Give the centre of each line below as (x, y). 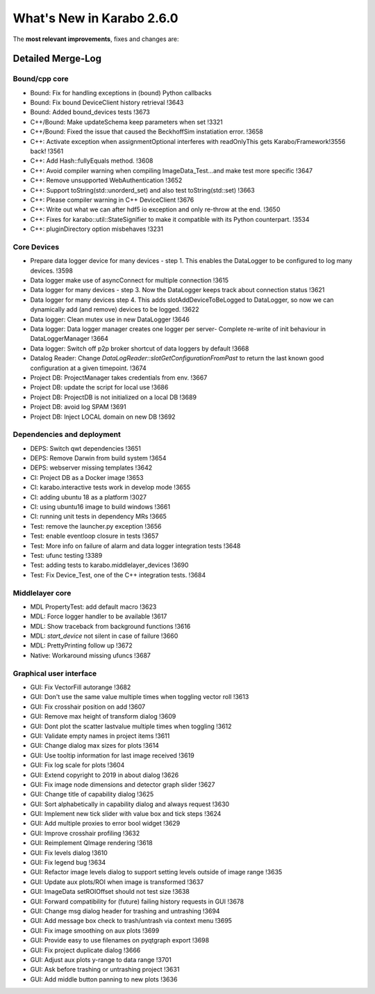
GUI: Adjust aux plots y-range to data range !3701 (101, 959)
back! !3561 (47, 151)
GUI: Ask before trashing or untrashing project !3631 (105, 970)
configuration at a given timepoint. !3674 (89, 368)
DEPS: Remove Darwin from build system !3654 (98, 458)
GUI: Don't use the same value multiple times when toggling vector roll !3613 (140, 697)
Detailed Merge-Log (57, 59)
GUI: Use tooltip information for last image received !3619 (112, 755)
